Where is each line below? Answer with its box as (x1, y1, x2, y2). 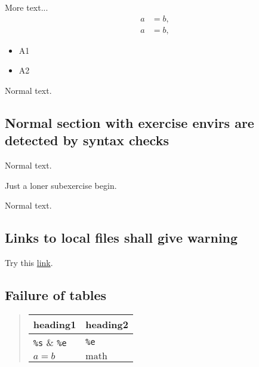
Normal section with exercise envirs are (5, 113, 254, 131)
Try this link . (5, 256, 53, 269)
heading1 (33, 317, 76, 331)
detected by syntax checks (5, 131, 169, 149)
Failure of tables (5, 286, 107, 304)
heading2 (85, 317, 128, 331)
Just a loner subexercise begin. (5, 179, 117, 191)
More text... (5, 1, 48, 13)
